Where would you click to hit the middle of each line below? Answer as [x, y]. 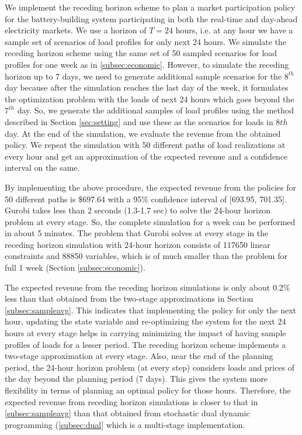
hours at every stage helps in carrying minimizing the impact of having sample [145, 333]
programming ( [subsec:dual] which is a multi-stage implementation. [125, 424]
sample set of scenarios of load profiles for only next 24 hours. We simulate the [146, 41]
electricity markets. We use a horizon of [76, 30]
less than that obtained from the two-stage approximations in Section [129, 298]
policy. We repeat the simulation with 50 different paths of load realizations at [145, 145]
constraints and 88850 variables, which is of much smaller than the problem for [146, 256]
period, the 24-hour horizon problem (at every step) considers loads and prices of [150, 367]
